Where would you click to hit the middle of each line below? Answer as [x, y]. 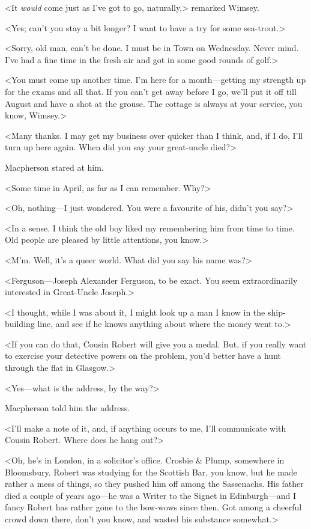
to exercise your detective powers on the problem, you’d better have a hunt [143, 356]
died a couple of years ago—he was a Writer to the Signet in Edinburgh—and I [151, 495]
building [20, 324]
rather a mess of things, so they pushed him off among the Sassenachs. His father [154, 484]
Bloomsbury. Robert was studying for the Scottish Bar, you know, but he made [151, 472]
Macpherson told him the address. [68, 408]
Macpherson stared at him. [54, 167]
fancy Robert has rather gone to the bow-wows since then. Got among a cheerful [153, 507]
